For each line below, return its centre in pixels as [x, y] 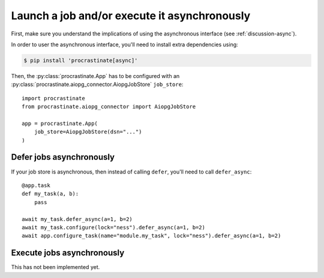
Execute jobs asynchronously [68, 253]
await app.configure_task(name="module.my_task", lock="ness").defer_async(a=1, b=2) [151, 236]
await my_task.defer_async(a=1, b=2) [77, 219]
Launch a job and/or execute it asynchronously [131, 16]
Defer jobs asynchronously [63, 157]
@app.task [36, 185]
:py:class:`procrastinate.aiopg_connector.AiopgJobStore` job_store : [97, 85]
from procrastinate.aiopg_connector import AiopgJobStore [109, 107]
